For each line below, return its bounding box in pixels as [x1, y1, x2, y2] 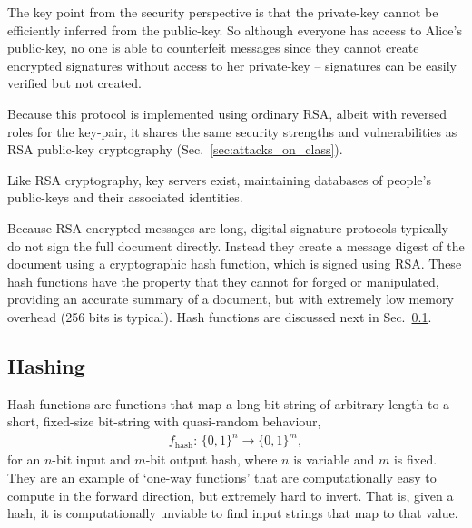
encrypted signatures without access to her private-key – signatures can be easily [7, 55, 457, 74]
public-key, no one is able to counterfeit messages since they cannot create [7, 38, 419, 57]
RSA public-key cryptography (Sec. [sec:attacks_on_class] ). [7, 140, 343, 159]
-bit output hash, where [145, 450, 278, 469]
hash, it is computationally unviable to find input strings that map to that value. [7, 504, 458, 523]
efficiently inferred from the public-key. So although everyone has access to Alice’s [7, 20, 462, 39]
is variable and [293, 450, 375, 469]
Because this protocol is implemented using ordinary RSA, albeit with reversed [7, 103, 447, 122]
